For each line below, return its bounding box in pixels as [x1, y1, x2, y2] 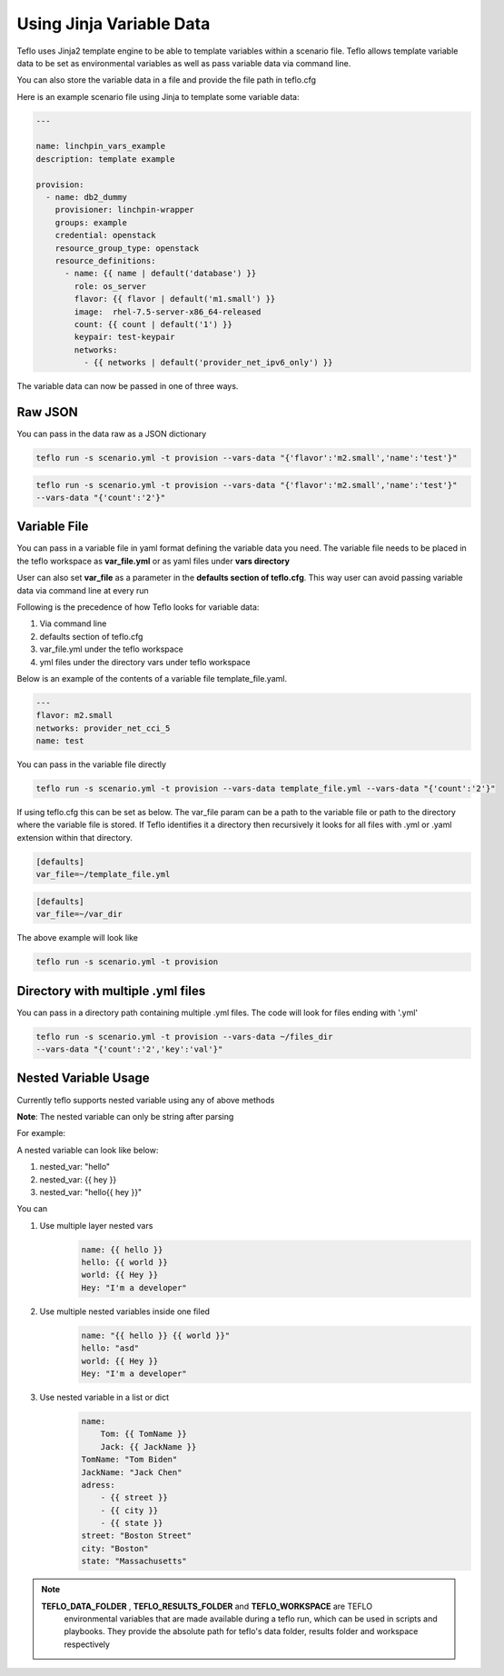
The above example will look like [16, 933, 139, 943]
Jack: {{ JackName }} [100, 1442, 197, 1452]
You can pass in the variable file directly [16, 759, 167, 770]
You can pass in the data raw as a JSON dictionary [16, 428, 207, 440]
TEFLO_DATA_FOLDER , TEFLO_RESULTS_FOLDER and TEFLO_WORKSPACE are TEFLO [41, 1601, 372, 1611]
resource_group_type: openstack [54, 243, 200, 254]
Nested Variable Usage [16, 1071, 150, 1086]
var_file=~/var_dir [35, 909, 123, 920]
